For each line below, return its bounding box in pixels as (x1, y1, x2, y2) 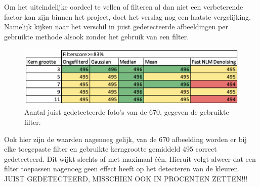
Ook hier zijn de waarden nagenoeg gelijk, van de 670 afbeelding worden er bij (4, 133, 247, 144)
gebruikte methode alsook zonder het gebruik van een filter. (4, 31, 189, 41)
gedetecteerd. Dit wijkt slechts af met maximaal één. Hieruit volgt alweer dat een (4, 153, 256, 164)
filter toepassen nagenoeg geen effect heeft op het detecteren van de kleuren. (4, 163, 240, 174)
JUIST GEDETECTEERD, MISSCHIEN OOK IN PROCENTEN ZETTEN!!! (4, 173, 248, 183)
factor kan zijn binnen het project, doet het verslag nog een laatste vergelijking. (4, 11, 251, 22)
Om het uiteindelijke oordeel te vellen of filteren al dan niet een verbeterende (4, 2, 243, 12)
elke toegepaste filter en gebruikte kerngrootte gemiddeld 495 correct (4, 144, 217, 154)
